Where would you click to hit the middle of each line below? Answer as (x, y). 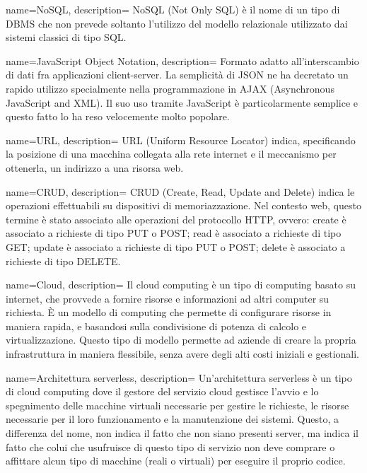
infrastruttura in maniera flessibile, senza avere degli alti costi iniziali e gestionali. (182, 354)
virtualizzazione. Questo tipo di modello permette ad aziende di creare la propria (181, 340)
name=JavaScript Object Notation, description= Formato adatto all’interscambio (182, 60)
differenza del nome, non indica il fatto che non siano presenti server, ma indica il (182, 433)
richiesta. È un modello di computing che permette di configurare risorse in (169, 312)
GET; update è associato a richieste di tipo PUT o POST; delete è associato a (176, 246)
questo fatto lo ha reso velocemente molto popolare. (118, 116)
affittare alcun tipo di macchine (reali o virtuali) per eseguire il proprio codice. (176, 461)
